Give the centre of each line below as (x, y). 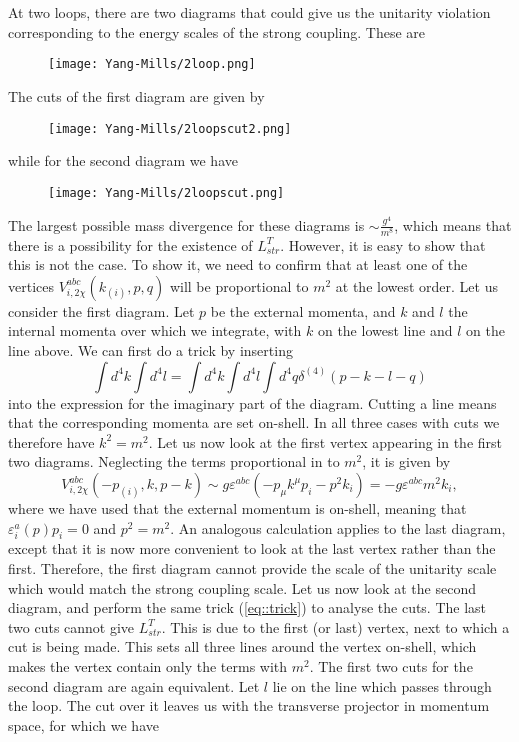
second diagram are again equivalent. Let (134, 685)
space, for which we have (83, 724)
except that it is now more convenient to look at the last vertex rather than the (252, 548)
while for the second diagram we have (123, 160)
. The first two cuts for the (391, 665)
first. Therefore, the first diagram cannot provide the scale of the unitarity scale (252, 568)
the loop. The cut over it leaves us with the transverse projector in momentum (249, 705)
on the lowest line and (385, 330)
